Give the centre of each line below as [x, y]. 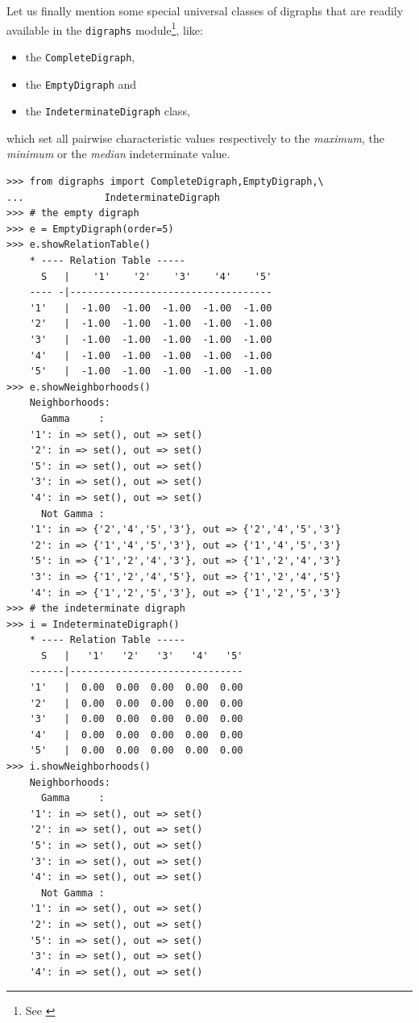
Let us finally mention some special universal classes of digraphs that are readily [205, 10]
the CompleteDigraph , [80, 56]
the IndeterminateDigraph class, [108, 111]
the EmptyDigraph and [81, 84]
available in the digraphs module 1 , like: [105, 28]
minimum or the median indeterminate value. [118, 154]
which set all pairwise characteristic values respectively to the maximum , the [196, 138]
